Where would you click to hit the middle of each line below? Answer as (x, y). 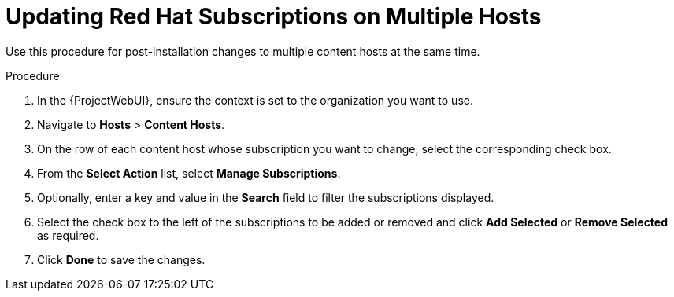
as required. (68, 235)
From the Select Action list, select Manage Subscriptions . (189, 173)
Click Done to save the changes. (121, 259)
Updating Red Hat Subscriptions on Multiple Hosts (274, 16)
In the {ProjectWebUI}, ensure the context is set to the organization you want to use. (255, 100)
